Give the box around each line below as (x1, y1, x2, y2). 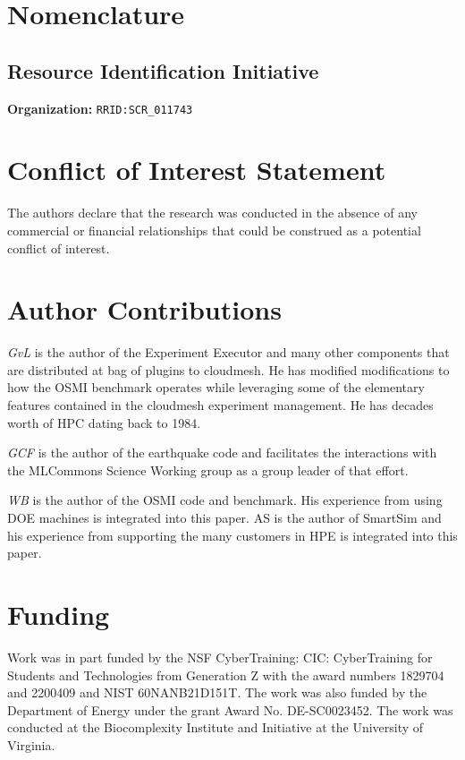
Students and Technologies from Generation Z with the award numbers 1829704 (7, 665, 444, 684)
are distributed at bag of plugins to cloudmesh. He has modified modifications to (7, 360, 450, 379)
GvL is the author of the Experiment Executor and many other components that (7, 343, 450, 362)
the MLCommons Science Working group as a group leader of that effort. (7, 460, 409, 479)
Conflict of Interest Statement (7, 151, 386, 188)
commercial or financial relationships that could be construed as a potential (7, 220, 421, 239)
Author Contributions (7, 291, 282, 328)
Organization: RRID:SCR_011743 (7, 98, 193, 117)
